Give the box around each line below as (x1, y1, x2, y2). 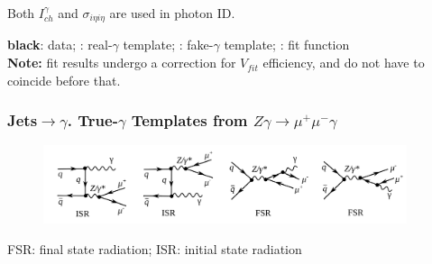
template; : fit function (224, 35, 350, 54)
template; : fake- (123, 35, 214, 54)
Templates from (131, 109, 248, 132)
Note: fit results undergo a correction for (7, 53, 236, 72)
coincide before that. (7, 70, 121, 89)
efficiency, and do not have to (262, 53, 425, 72)
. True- (67, 109, 118, 132)
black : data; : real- (7, 35, 113, 54)
